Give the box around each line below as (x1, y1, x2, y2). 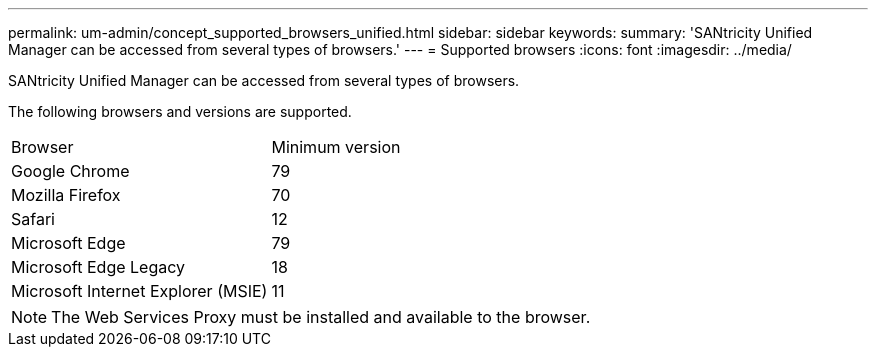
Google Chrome (11, 161, 130, 181)
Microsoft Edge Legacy (11, 257, 186, 277)
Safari (11, 209, 55, 229)
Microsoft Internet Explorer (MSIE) (11, 281, 268, 301)
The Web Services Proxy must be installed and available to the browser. (51, 307, 591, 327)
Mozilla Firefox (11, 185, 121, 205)
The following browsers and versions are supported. (8, 103, 352, 120)
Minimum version (271, 137, 401, 157)
